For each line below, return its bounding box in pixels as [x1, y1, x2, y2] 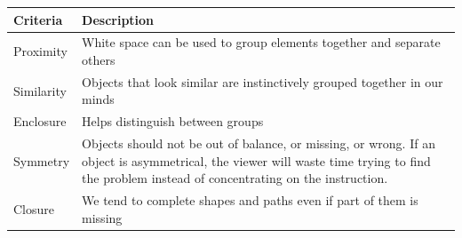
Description [82, 10, 155, 28]
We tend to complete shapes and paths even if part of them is [82, 191, 418, 210]
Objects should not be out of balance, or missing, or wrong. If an [82, 134, 435, 153]
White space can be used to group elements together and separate [82, 33, 441, 52]
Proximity [13, 42, 68, 60]
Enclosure [13, 112, 67, 131]
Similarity [13, 81, 67, 99]
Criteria [13, 10, 63, 28]
